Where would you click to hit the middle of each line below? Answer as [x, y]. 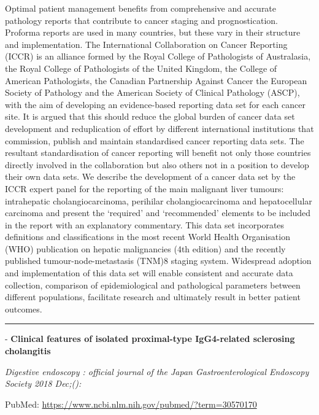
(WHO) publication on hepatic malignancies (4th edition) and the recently [145, 248]
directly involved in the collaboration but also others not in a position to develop [157, 164]
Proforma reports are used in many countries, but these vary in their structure [153, 32]
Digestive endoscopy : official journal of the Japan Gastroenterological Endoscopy [157, 371]
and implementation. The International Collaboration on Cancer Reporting [146, 44]
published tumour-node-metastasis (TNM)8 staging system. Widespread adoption [158, 261]
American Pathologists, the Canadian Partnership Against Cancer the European [156, 80]
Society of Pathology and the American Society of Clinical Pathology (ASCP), [152, 92]
